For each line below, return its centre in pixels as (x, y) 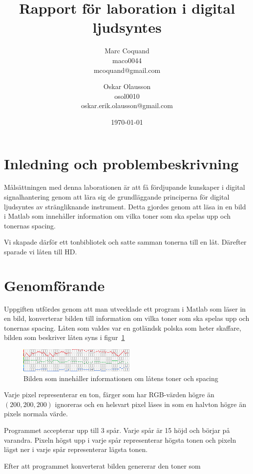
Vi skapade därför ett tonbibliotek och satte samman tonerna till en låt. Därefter (125, 242)
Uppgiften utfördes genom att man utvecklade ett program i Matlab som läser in (125, 308)
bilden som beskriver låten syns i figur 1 (64, 337)
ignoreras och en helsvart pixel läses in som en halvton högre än (150, 404)
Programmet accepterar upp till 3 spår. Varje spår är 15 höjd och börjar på (117, 430)
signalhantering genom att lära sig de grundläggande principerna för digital (117, 197)
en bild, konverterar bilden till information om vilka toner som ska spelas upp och (127, 318)
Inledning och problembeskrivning (121, 164)
